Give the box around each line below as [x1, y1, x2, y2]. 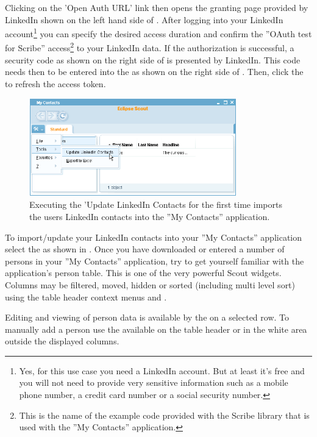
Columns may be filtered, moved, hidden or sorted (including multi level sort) [5, 278, 296, 291]
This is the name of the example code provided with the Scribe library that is [19, 408, 310, 421]
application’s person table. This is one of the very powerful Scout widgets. [5, 266, 282, 279]
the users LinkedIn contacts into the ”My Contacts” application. [29, 210, 270, 222]
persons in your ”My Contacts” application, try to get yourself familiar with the [5, 254, 304, 267]
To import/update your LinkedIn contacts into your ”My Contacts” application [5, 230, 302, 243]
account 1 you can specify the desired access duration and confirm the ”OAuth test [5, 26, 312, 40]
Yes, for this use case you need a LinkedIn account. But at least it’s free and [19, 364, 305, 377]
